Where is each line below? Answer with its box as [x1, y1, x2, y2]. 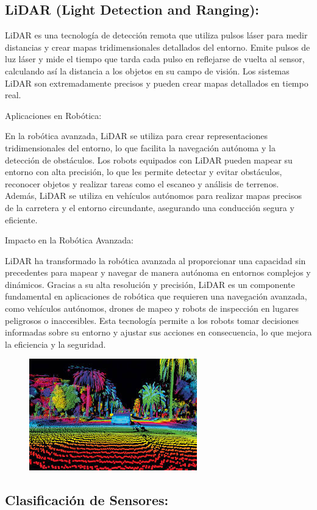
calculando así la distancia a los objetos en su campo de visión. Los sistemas [5, 64, 290, 77]
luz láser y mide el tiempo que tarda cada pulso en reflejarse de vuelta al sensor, [5, 52, 305, 65]
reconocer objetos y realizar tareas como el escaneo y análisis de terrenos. [5, 177, 279, 190]
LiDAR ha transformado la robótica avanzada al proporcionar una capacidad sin [5, 254, 306, 267]
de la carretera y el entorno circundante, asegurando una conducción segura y [5, 201, 294, 214]
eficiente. [5, 213, 38, 226]
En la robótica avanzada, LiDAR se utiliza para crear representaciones [5, 129, 268, 142]
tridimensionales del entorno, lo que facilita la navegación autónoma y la [5, 141, 276, 154]
